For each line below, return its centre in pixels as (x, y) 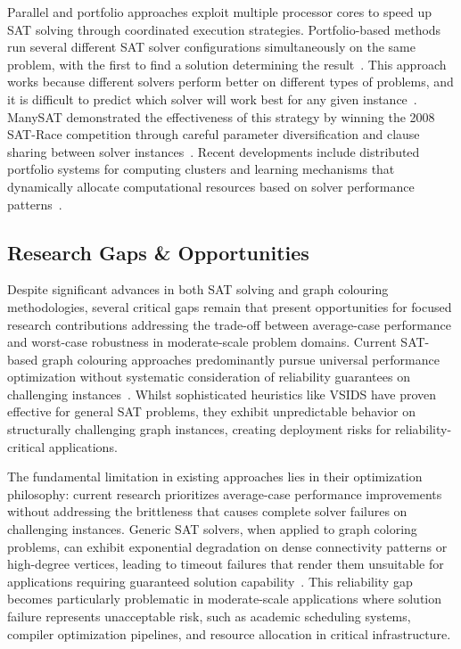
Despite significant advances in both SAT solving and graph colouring (198, 289)
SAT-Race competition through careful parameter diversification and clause (214, 134)
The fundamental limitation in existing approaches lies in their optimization (215, 476)
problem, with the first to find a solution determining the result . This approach (227, 64)
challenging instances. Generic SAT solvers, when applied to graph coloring (212, 529)
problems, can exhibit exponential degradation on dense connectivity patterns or (227, 546)
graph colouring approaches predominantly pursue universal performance (240, 359)
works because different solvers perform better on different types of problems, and (230, 82)
